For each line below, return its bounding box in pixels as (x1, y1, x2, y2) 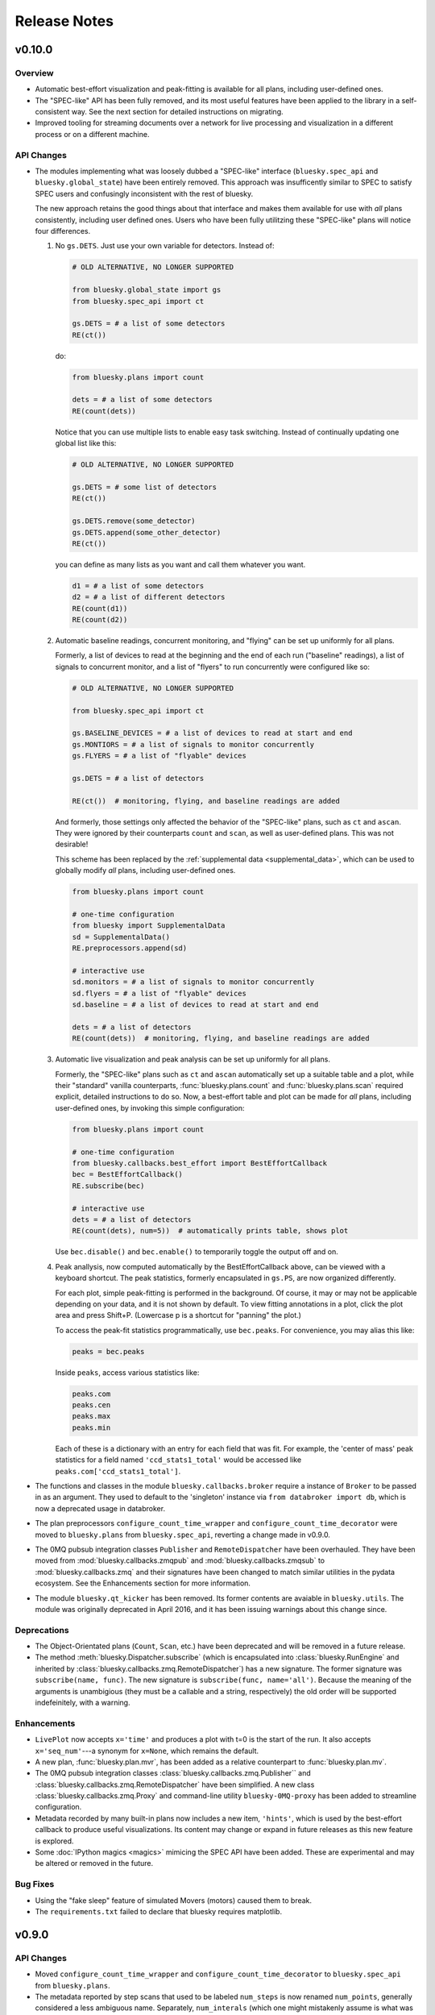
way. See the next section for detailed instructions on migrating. (71, 107, 284, 117)
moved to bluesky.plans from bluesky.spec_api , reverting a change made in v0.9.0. (35, 1530, 330, 1539)
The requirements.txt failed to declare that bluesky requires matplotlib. (35, 1906, 282, 1916)
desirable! (55, 839, 89, 850)
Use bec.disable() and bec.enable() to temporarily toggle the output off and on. (55, 1247, 338, 1257)
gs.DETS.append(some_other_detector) (72, 528, 222, 537)
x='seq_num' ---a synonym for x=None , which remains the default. (35, 1746, 259, 1755)
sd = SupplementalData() (72, 932, 171, 941)
